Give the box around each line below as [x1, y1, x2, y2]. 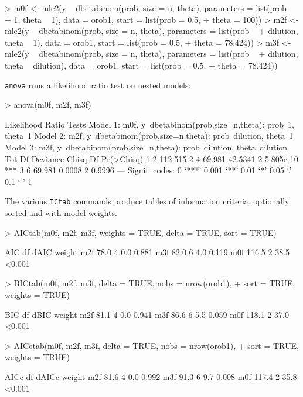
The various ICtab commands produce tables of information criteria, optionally [5, 195, 290, 207]
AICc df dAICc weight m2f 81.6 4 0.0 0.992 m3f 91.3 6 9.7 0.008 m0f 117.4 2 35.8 [5, 370, 297, 382]
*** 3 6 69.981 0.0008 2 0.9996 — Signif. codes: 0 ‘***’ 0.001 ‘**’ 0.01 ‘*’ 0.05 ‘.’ [5, 164, 292, 176]
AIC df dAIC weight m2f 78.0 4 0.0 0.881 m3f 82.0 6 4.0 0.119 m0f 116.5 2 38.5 [5, 246, 290, 258]
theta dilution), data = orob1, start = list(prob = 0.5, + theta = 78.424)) [5, 59, 278, 71]
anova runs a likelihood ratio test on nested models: [5, 78, 191, 91]
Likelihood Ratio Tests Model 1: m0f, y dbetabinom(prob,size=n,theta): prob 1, [5, 118, 294, 130]
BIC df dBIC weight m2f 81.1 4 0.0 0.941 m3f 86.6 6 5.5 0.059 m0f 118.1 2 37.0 [5, 308, 289, 320]
